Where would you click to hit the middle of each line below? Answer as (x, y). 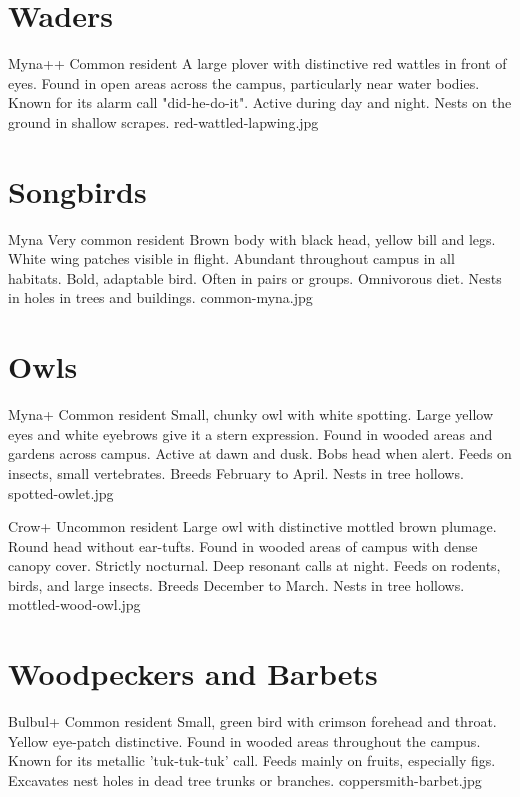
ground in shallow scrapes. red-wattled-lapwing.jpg (163, 121)
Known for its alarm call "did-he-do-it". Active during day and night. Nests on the (260, 102)
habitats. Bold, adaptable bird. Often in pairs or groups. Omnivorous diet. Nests (255, 277)
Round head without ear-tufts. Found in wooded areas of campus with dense (243, 545)
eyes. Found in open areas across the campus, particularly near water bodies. (244, 82)
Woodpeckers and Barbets (193, 673)
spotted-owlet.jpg (61, 492)
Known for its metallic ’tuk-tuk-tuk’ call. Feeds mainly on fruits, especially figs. (252, 760)
